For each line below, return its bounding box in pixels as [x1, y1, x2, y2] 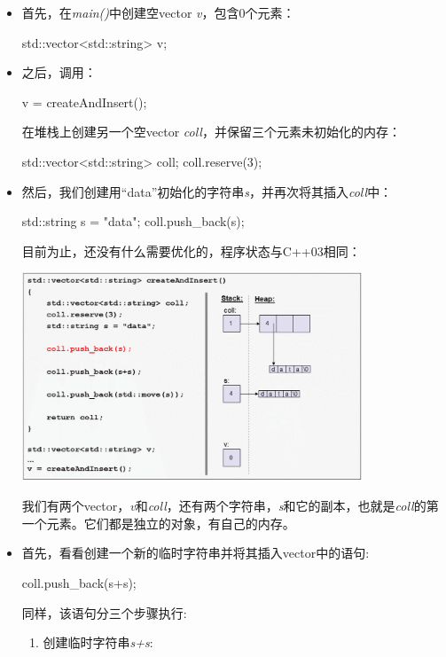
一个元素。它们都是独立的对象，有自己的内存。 [21, 513, 295, 532]
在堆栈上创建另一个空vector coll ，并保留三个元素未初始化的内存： [21, 122, 401, 141]
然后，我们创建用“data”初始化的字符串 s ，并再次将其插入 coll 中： [21, 182, 393, 200]
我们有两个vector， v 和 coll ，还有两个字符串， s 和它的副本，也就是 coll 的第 [21, 497, 439, 515]
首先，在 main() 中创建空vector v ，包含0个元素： [21, 4, 295, 21]
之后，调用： [21, 63, 97, 82]
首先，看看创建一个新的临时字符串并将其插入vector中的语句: [21, 544, 370, 562]
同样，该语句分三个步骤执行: [21, 603, 187, 622]
